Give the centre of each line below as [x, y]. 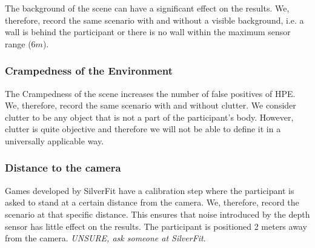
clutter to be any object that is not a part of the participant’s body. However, [149, 117]
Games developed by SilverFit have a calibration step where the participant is [150, 190]
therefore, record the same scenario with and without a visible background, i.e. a [154, 20]
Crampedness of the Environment [89, 71]
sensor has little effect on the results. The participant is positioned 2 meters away [156, 226]
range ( [18, 43]
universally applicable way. [55, 140]
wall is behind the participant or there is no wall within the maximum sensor [148, 32]
